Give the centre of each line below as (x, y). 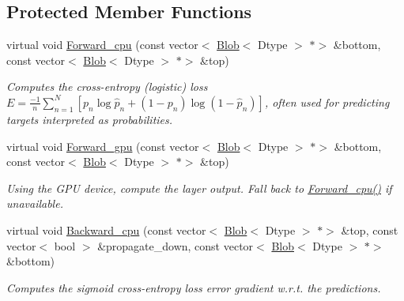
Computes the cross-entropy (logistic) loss (107, 87)
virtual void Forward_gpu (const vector (103, 146)
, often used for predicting (327, 102)
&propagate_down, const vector (176, 245)
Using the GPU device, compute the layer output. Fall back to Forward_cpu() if (199, 188)
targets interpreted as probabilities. (90, 119)
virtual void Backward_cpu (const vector (106, 230)
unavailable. (35, 203)
